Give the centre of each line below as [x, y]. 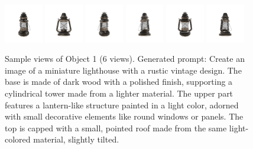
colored [18, 139]
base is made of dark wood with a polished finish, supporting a [119, 82]
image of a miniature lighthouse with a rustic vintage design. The [123, 70]
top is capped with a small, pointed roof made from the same [116, 128]
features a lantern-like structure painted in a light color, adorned [122, 105]
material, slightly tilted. [76, 139]
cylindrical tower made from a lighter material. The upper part [119, 93]
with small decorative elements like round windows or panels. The [124, 116]
